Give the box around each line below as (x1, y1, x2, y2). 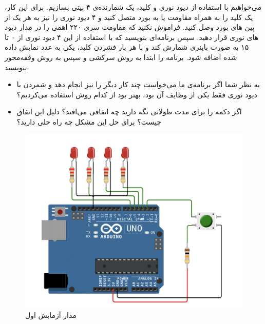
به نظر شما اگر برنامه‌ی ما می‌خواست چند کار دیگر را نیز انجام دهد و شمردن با (16, 79, 260, 90)
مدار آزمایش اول (25, 309, 77, 320)
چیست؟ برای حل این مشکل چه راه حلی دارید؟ (16, 116, 161, 127)
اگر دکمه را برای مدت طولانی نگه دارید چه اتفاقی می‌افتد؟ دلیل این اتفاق (16, 106, 242, 117)
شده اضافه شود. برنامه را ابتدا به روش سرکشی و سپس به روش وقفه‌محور (5, 51, 237, 62)
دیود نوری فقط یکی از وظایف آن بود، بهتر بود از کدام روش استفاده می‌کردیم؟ (16, 89, 257, 99)
